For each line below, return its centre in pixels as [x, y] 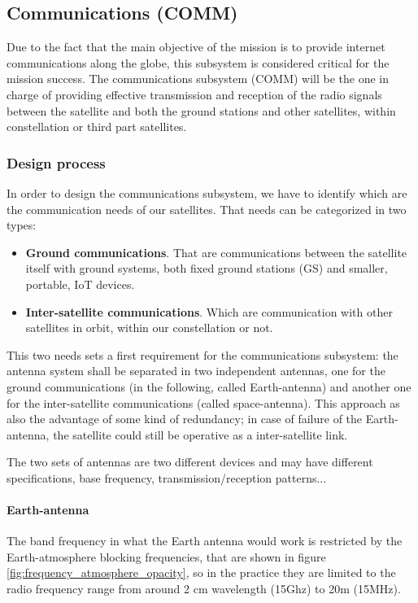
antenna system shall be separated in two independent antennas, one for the [196, 371]
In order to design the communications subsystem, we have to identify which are [207, 192]
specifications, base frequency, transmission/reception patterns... [167, 477]
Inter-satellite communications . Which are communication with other [209, 311]
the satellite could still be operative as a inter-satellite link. [200, 434]
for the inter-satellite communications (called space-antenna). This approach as [203, 402]
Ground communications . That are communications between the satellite [216, 252]
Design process [56, 162]
